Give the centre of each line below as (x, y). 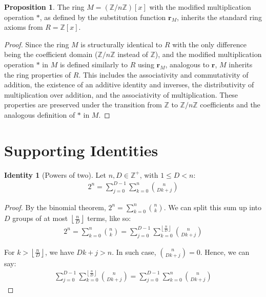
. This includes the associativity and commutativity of (163, 74)
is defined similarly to (94, 64)
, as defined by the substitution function (103, 17)
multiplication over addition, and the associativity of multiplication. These (121, 94)
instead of (133, 54)
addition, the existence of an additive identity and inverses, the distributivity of (129, 85)
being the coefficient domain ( (51, 54)
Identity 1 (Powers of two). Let (55, 174)
